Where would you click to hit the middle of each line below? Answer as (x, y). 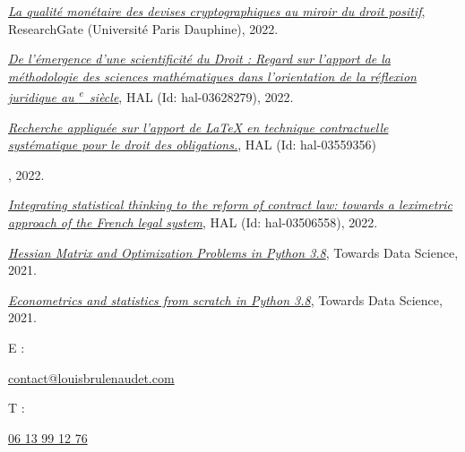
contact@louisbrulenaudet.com (91, 377)
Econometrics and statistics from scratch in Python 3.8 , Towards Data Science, (225, 299)
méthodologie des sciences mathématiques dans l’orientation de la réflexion (212, 76)
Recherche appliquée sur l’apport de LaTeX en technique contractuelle (198, 127)
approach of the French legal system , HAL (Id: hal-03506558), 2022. (193, 222)
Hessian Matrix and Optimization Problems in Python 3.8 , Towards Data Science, (233, 252)
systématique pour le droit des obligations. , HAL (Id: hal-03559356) (192, 145)
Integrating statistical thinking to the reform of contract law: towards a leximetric (231, 205)
